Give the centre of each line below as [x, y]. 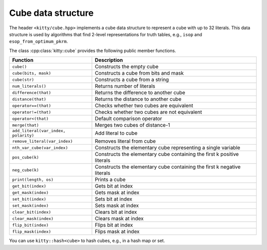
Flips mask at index [117, 232]
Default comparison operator [129, 119]
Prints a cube [110, 180]
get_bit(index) [29, 186]
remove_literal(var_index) [43, 141]
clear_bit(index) [32, 212]
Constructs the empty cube [127, 67]
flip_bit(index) [30, 225]
